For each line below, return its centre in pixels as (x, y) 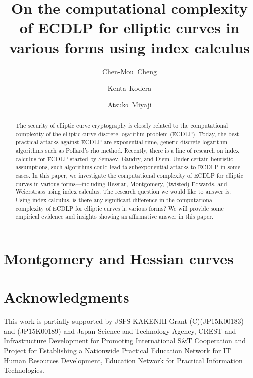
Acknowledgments (67, 297)
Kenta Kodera (129, 88)
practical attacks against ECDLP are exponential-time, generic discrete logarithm (122, 142)
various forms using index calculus (129, 47)
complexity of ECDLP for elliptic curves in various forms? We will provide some (120, 208)
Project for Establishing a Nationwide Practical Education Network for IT (117, 350)
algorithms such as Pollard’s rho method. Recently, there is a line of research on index (127, 150)
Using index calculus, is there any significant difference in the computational (115, 200)
